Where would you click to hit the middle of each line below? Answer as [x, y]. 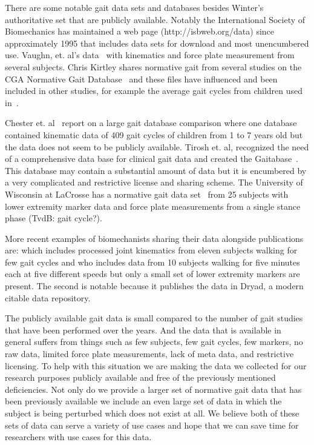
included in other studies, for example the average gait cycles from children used [154, 91]
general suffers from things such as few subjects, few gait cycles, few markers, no [154, 342]
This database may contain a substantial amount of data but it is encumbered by [156, 170]
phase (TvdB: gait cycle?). [54, 218]
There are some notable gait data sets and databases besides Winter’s [134, 7]
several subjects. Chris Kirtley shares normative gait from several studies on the [153, 66]
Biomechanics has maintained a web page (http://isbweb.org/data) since [140, 31]
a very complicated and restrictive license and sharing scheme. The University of [154, 182]
